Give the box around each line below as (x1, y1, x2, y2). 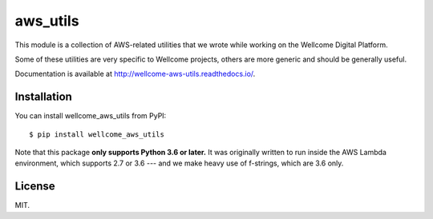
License (14, 180, 55, 193)
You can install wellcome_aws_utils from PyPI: (14, 111, 167, 121)
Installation (14, 90, 72, 104)
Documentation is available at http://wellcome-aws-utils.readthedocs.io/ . (14, 69, 256, 79)
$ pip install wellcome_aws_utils (29, 129, 164, 139)
